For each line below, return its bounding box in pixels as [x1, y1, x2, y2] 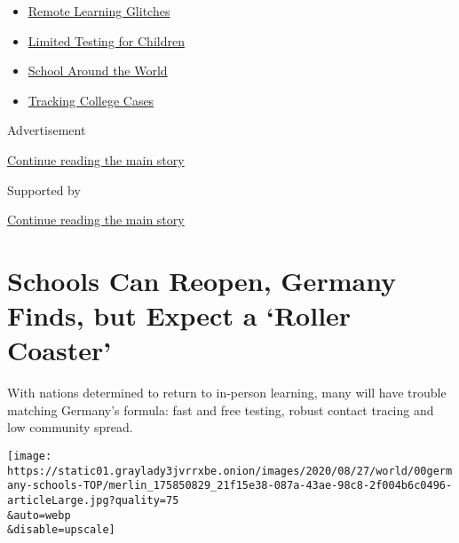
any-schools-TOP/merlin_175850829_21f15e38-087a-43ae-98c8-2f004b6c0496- [7, 479, 453, 492]
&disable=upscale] [7, 523, 115, 537]
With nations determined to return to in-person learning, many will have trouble [7, 383, 447, 402]
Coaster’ [7, 332, 112, 368]
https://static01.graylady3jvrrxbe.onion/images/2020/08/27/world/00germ [7, 464, 453, 477]
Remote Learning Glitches [28, 2, 170, 20]
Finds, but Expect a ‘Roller [7, 297, 352, 334]
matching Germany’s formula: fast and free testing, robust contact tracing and [7, 400, 434, 419]
